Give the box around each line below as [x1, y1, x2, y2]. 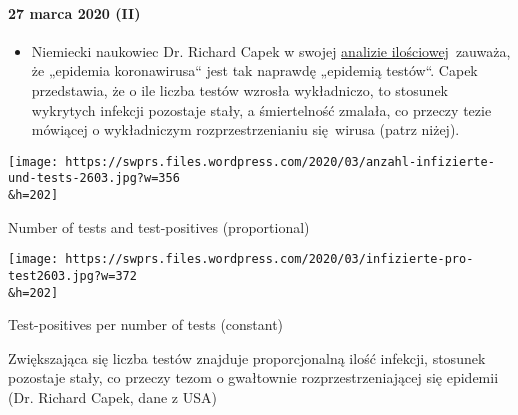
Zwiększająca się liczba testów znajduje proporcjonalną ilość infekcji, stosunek [8, 347, 486, 368]
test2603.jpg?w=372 [8, 268, 137, 283]
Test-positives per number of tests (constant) [8, 314, 284, 335]
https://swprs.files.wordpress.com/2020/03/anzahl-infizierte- [65, 154, 495, 169]
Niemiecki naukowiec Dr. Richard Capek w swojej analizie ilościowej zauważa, [31, 40, 511, 61]
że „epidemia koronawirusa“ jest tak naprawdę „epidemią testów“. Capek [31, 60, 478, 81]
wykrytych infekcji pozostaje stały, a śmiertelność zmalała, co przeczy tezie [31, 99, 492, 120]
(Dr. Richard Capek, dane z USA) [8, 387, 217, 408]
